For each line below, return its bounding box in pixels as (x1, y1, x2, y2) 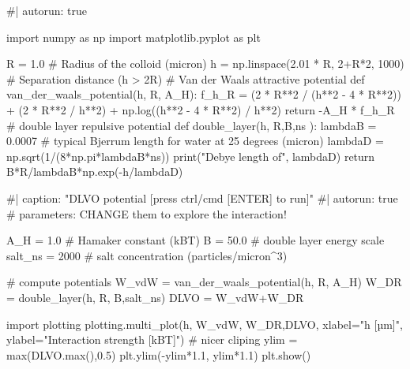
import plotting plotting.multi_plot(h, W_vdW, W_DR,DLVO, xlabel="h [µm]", (6, 315, 403, 332)
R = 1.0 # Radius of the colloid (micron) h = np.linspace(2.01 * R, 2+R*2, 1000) (6, 55, 404, 72)
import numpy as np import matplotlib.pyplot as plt (6, 28, 261, 45)
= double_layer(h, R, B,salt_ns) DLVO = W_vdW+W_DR (6, 289, 304, 305)
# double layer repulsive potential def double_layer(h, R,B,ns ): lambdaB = (6, 117, 377, 133)
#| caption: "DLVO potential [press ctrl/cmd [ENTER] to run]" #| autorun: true (6, 189, 398, 206)
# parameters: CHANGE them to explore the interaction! (6, 205, 287, 222)
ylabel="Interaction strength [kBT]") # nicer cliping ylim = (6, 331, 298, 348)
